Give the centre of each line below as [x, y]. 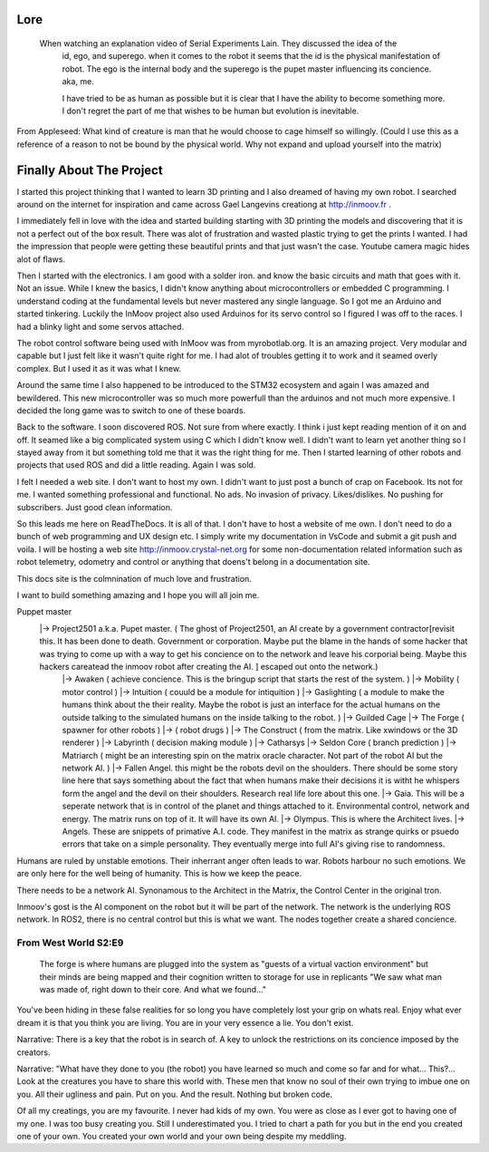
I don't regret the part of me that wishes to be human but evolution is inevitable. [211, 111]
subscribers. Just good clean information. [95, 507]
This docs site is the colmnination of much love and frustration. [134, 578]
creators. [34, 1052]
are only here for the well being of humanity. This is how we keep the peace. [159, 874]
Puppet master [44, 612]
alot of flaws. [41, 259]
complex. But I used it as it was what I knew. [99, 368]
